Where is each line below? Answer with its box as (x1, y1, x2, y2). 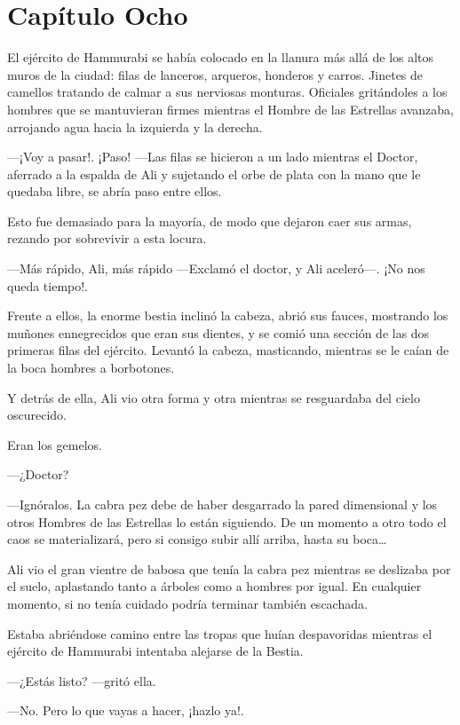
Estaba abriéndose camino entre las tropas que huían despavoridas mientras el (7, 624, 432, 642)
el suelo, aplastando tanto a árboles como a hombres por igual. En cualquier (7, 577, 422, 595)
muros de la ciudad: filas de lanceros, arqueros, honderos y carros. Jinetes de (7, 65, 424, 83)
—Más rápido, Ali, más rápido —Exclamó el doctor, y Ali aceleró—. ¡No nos (7, 259, 425, 278)
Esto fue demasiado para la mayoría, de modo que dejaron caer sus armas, (7, 211, 412, 230)
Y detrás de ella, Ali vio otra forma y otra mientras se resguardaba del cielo (7, 388, 420, 406)
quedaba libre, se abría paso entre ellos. (7, 182, 222, 201)
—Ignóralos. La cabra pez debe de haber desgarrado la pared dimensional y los (7, 495, 438, 513)
